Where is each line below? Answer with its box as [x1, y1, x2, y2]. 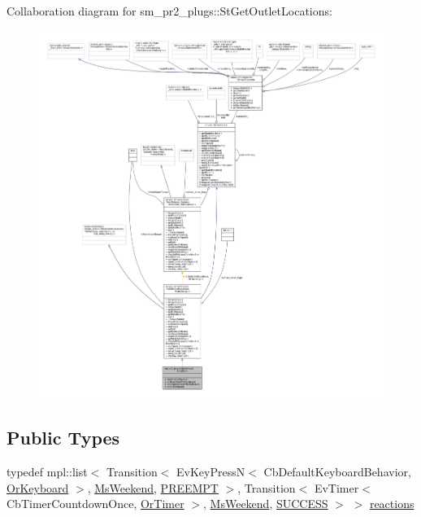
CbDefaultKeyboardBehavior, [263, 463, 411, 480]
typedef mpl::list [7, 463, 88, 480]
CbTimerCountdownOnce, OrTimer [7, 495, 184, 512]
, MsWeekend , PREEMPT [87, 479, 219, 496]
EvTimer [314, 479, 359, 496]
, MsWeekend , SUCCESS [203, 495, 328, 512]
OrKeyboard [7, 479, 69, 496]
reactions [369, 495, 414, 512]
